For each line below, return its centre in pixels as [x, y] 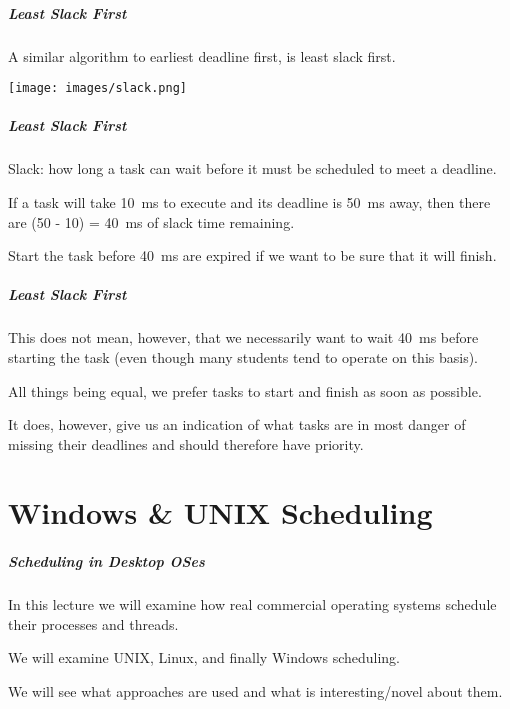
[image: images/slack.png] [97, 88]
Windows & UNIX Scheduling [220, 512]
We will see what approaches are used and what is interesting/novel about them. [255, 691]
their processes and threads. [93, 623]
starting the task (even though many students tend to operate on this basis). [243, 356]
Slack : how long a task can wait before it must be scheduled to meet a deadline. [252, 168]
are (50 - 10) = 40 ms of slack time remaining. [151, 221]
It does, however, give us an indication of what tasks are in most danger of [237, 424]
